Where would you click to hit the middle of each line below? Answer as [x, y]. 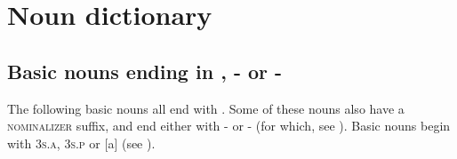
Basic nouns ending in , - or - [145, 71]
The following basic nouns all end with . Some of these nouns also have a [206, 108]
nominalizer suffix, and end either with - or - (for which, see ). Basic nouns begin [229, 126]
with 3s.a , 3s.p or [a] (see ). [81, 143]
